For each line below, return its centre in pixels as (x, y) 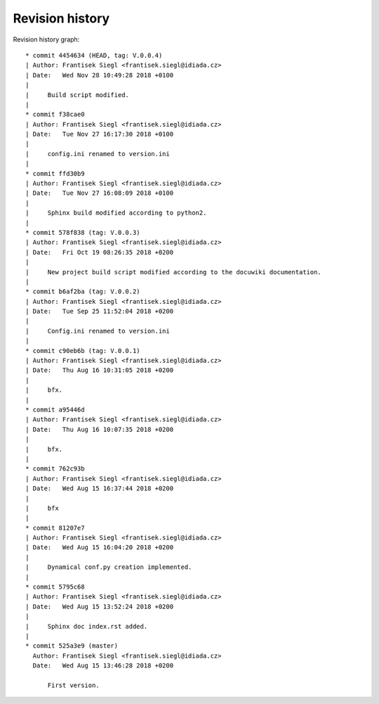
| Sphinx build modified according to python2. (116, 213)
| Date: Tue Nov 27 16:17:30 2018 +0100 (100, 134)
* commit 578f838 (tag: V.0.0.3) (83, 232)
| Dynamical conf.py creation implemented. (109, 567)
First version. (73, 685)
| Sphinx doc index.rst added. (87, 626)
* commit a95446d (55, 410)
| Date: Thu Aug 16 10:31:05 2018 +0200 (100, 370)
